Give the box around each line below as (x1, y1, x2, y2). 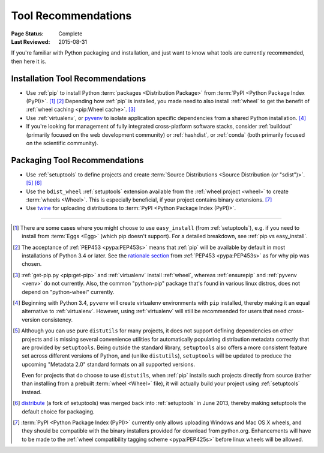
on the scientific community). (26, 139, 98, 146)
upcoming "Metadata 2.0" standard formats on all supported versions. (22, 361, 195, 368)
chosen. (22, 260, 42, 268)
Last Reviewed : (11, 38, 50, 45)
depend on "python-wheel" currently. (22, 288, 115, 295)
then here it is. (11, 58, 47, 65)
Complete (58, 30, 83, 37)
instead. (22, 388, 42, 395)
